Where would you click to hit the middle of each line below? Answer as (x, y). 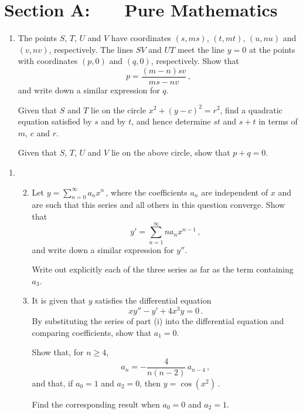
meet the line (201, 49)
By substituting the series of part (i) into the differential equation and (158, 321)
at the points (272, 49)
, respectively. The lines (91, 49)
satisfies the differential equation (153, 300)
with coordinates (48, 61)
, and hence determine (171, 121)
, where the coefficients (147, 192)
